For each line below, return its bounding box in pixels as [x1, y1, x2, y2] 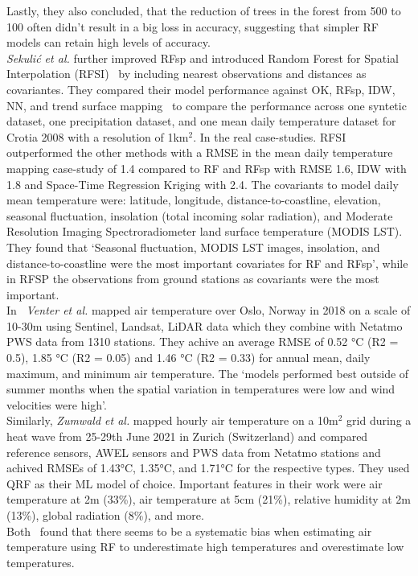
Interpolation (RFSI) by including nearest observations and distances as [6, 65, 367, 82]
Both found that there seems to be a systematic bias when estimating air [6, 522, 372, 539]
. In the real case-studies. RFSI [193, 128, 346, 145]
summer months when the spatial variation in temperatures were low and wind [6, 381, 395, 397]
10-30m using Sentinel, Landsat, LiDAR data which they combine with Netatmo [6, 317, 403, 334]
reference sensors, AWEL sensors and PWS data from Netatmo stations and [6, 443, 381, 460]
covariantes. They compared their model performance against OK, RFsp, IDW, [6, 80, 395, 97]
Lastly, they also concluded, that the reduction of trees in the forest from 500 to [6, 2, 401, 19]
